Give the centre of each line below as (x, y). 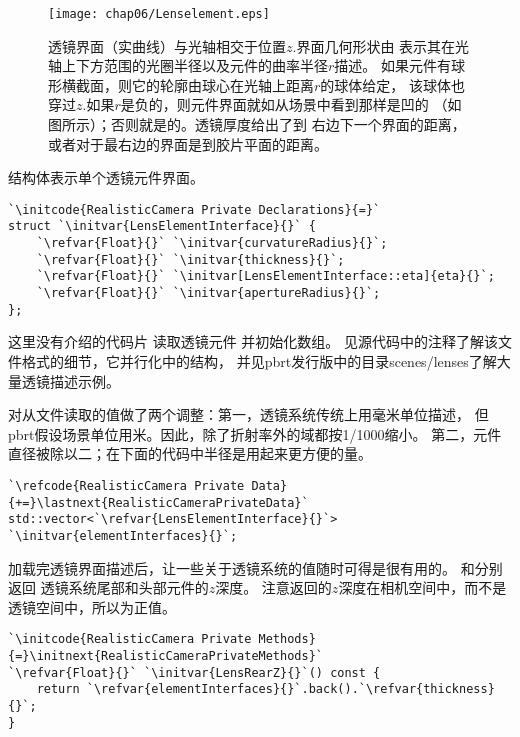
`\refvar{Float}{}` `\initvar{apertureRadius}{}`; (208, 293)
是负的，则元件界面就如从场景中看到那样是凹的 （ (284, 104)
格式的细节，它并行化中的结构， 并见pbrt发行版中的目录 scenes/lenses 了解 (259, 361)
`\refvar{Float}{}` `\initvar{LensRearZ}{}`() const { (194, 672)
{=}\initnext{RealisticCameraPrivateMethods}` (165, 656)
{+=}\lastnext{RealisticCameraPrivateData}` (158, 502)
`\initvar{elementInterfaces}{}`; (123, 535)
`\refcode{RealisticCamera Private (126, 485)
